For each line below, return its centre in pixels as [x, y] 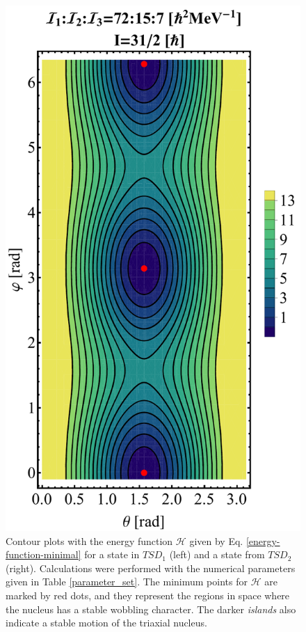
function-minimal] [43, 554]
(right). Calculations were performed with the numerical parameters [151, 568]
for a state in [112, 554]
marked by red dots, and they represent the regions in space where [148, 595]
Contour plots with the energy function [89, 540]
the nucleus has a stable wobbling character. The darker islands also [151, 609]
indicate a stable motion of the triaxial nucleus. [106, 623]
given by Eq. [216, 540]
